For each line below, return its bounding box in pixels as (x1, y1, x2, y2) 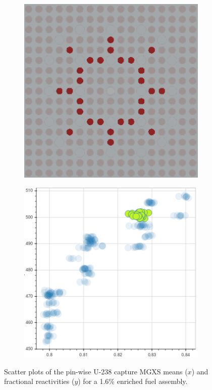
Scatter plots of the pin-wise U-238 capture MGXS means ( (4, 366, 188, 376)
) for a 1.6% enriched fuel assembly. (78, 376, 188, 386)
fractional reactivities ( (4, 376, 75, 386)
